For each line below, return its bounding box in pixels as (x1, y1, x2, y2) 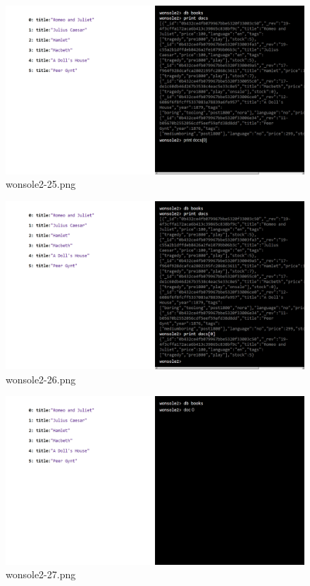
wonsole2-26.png (6, 371, 76, 386)
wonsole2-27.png (6, 567, 76, 582)
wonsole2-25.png (6, 177, 76, 191)
